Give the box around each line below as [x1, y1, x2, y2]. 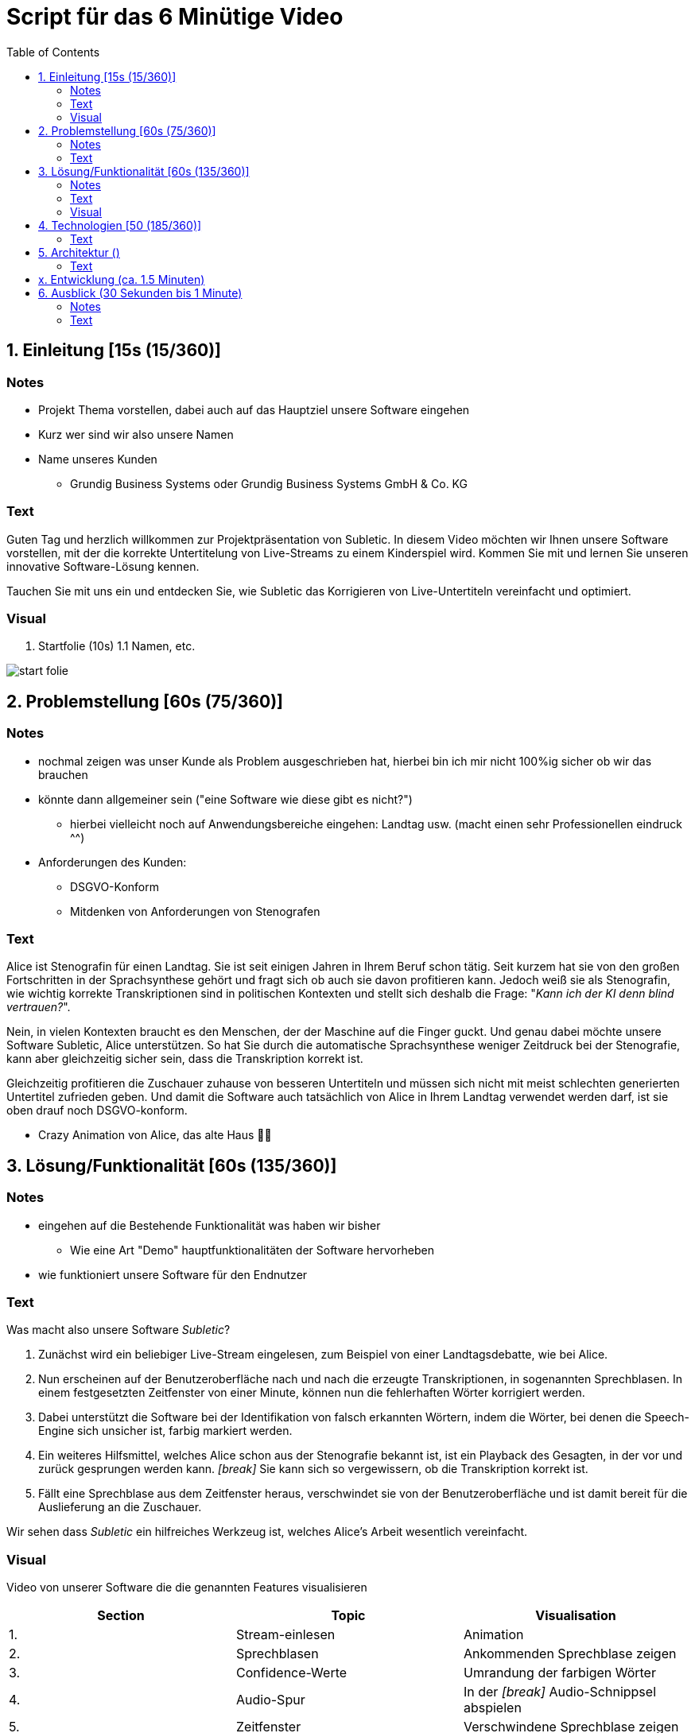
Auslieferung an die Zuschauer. [38, 1500, 202, 1514]
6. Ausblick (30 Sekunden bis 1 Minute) [38, 285, 243, 300]
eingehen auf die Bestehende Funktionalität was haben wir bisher [38, 1218, 381, 1232]
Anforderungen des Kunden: [38, 855, 187, 869]
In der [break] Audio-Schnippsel [463, 1684, 657, 1700]
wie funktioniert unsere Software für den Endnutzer [38, 1267, 308, 1281]
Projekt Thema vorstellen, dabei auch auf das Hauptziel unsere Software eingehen [38, 402, 470, 417]
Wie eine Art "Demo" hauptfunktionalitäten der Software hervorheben [70, 1243, 434, 1257]
